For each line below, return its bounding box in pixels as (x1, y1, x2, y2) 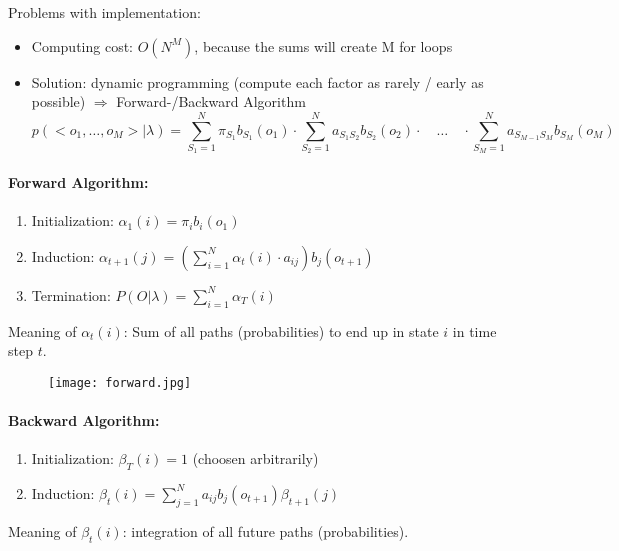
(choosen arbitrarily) (192, 448, 319, 469)
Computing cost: (31, 35, 133, 56)
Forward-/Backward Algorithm (116, 91, 306, 112)
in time (452, 320, 497, 341)
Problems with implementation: (8, 2, 201, 22)
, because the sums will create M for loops (194, 35, 453, 56)
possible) (31, 91, 86, 112)
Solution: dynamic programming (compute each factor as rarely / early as (31, 71, 484, 92)
